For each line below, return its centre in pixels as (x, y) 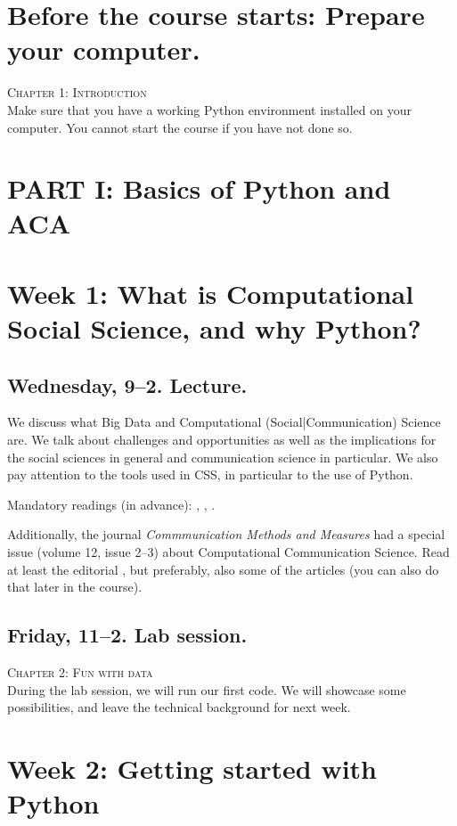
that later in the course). (75, 587)
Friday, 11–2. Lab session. (127, 635)
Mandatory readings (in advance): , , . (111, 504)
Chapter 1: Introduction (77, 92)
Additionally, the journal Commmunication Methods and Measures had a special (226, 534)
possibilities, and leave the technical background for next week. (179, 707)
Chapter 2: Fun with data (80, 671)
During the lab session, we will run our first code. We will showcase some (207, 689)
